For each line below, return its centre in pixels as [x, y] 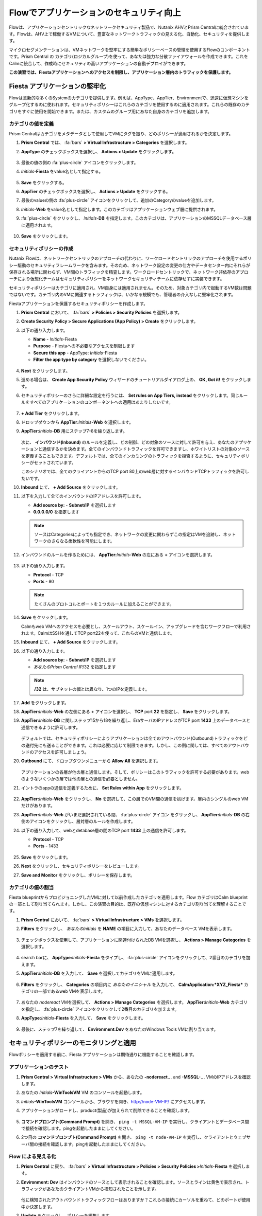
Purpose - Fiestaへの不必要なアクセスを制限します [84, 346]
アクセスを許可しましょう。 [61, 752]
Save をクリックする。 [44, 182]
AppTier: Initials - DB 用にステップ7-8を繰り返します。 [74, 431]
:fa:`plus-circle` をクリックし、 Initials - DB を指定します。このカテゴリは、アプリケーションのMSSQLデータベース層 [136, 218]
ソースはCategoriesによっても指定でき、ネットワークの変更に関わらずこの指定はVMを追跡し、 [129, 535]
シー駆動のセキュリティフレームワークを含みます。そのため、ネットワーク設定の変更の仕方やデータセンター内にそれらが [130, 265]
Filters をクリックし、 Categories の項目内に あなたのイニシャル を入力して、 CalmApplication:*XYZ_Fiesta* [132, 984]
